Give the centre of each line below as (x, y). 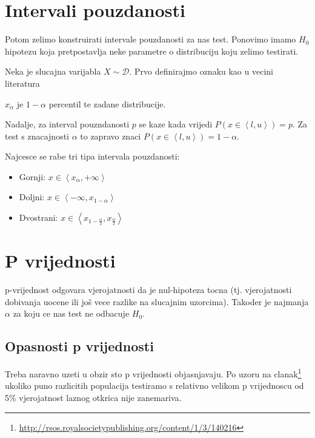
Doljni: (32, 197)
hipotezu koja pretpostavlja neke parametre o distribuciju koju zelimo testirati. (152, 51)
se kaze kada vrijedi (176, 124)
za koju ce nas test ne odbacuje (71, 313)
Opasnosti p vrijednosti (79, 346)
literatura (22, 83)
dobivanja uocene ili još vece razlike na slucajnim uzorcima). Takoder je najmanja (157, 301)
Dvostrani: (38, 217)
